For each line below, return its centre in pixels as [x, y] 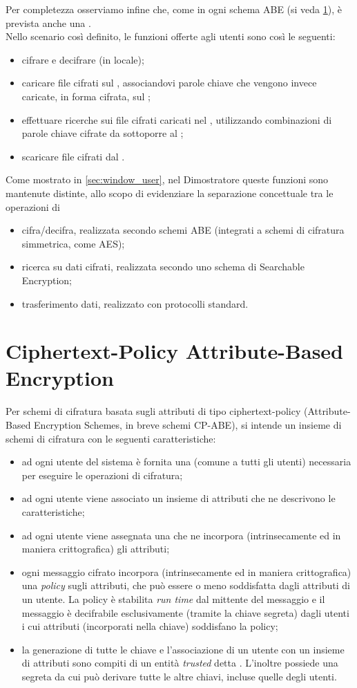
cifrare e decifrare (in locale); [83, 59]
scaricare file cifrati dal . [73, 156]
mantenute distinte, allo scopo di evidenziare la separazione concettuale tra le [170, 193]
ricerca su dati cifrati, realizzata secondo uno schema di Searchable [163, 267]
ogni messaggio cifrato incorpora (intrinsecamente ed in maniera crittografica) [186, 571]
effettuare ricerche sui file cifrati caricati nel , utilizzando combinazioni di [177, 119]
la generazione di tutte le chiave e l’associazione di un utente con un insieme [183, 649]
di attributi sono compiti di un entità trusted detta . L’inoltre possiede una [180, 663]
